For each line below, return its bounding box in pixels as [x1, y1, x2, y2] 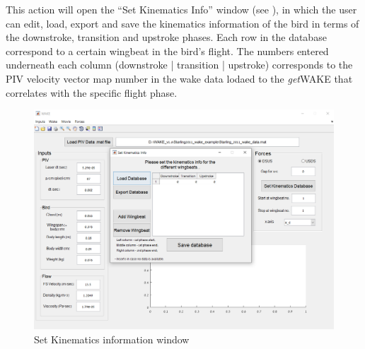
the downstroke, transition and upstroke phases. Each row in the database [6, 30, 327, 45]
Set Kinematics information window [34, 331, 190, 346]
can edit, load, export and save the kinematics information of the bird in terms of [6, 16, 359, 30]
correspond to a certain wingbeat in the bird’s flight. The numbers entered [6, 43, 329, 58]
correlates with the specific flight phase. [6, 85, 178, 100]
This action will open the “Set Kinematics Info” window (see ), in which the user [6, 2, 357, 16]
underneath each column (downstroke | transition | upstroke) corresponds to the [6, 57, 353, 72]
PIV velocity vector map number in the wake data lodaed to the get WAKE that [6, 71, 353, 85]
